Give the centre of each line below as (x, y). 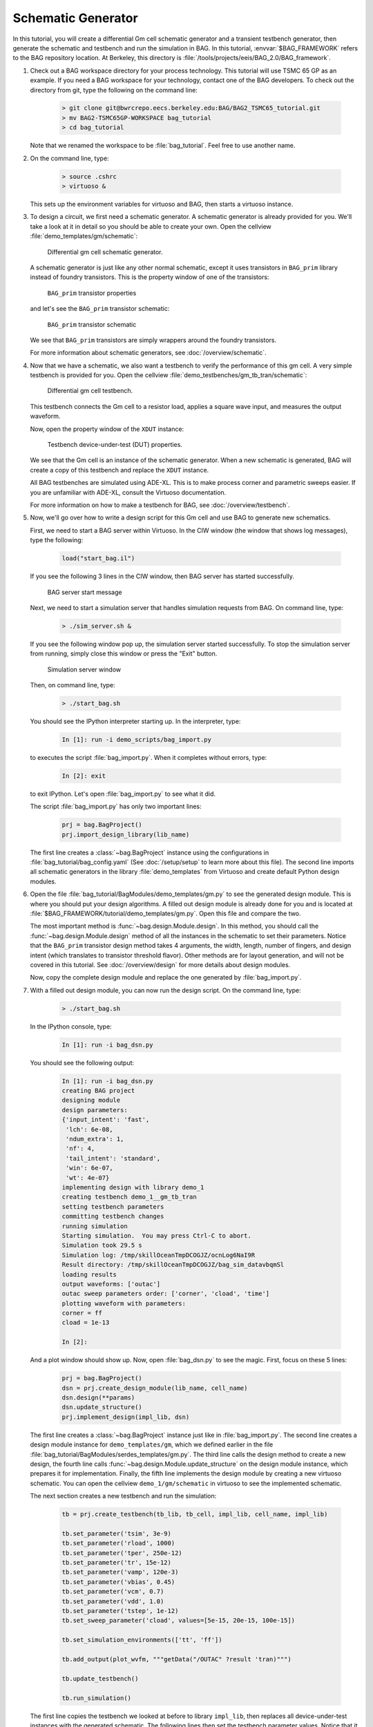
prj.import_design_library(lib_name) (126, 834)
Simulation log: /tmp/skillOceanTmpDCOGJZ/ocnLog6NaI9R (159, 1255)
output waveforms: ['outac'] (111, 1284)
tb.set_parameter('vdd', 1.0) (113, 1601)
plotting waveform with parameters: (124, 1303)
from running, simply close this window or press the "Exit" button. (124, 653)
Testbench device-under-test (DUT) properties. (115, 445)
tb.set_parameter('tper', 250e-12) (122, 1553)
